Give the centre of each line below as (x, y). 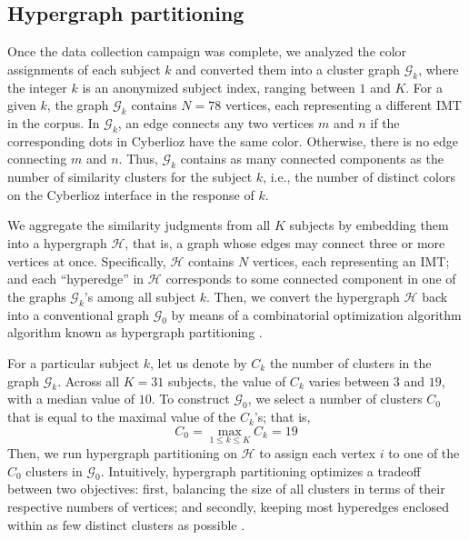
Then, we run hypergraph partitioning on (122, 452)
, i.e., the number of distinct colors (359, 177)
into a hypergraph (57, 242)
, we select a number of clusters (335, 399)
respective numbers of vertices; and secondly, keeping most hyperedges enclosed (228, 506)
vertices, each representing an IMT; (351, 260)
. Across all (89, 380)
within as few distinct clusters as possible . (126, 524)
